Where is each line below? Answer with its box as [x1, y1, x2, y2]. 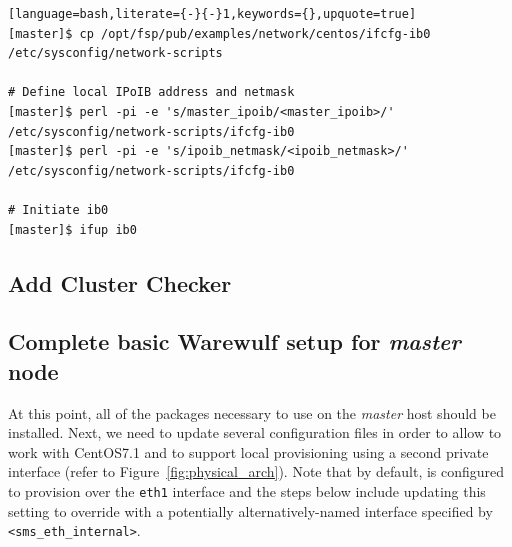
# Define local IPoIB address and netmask [8, 85, 295, 100]
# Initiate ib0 [8, 202, 109, 217]
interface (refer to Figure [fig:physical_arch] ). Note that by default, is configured [8, 461, 505, 482]
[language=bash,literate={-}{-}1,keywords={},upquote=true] [8, 7, 417, 21]
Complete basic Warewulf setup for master [8, 326, 461, 357]
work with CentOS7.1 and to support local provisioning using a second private [8, 441, 489, 462]
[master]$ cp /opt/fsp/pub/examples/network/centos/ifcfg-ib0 [8, 26, 431, 41]
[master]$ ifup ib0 [8, 222, 137, 237]
